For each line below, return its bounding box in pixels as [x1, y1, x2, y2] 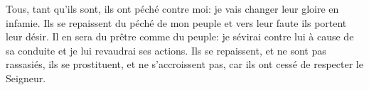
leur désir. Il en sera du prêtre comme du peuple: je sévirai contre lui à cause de [6, 29, 354, 44]
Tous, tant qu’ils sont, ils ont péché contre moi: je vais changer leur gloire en [6, 1, 339, 16]
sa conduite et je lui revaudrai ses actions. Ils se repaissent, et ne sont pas [6, 43, 326, 57]
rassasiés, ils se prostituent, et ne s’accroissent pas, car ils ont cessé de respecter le [6, 57, 363, 72]
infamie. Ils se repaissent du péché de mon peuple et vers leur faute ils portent [6, 15, 347, 30]
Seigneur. [6, 70, 46, 85]
